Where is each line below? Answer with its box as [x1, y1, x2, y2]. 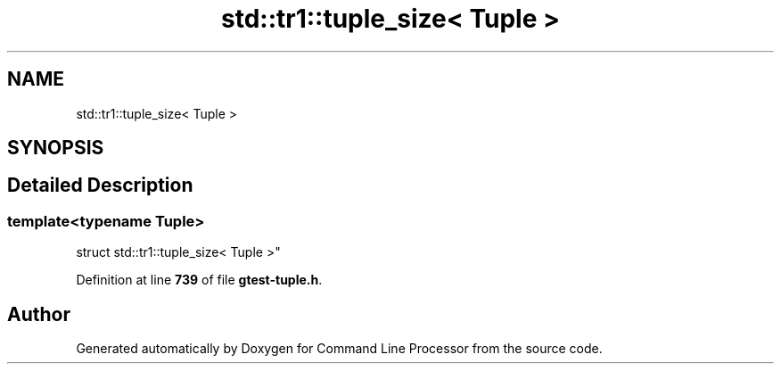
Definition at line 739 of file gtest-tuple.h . [76, 272, 323, 288]
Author [7, 302, 70, 326]
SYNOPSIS [7, 136, 104, 160]
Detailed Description [7, 174, 193, 197]
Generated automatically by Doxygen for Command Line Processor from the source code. [76, 341, 603, 357]
